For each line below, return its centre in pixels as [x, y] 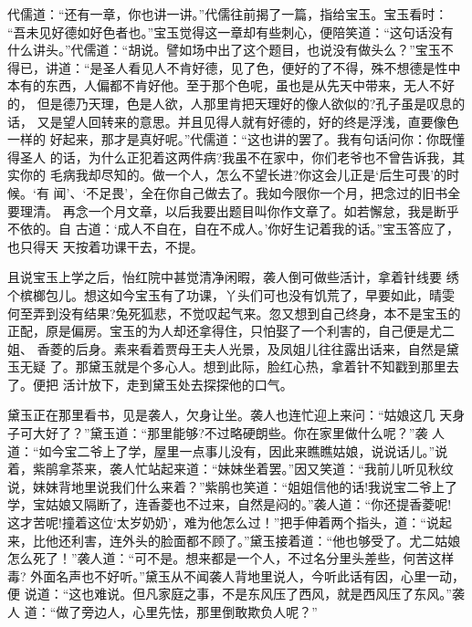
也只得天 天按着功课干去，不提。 [105, 246]
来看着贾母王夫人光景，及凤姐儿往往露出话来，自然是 [286, 348]
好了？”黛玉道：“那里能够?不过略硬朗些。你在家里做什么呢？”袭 [236, 433]
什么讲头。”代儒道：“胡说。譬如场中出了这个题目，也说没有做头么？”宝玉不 [231, 50]
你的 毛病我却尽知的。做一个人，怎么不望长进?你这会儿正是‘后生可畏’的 [233, 175]
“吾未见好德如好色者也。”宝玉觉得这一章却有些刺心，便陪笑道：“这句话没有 [231, 31]
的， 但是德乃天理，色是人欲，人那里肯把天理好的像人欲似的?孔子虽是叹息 [230, 103]
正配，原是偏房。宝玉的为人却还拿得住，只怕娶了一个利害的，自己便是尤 [225, 331]
